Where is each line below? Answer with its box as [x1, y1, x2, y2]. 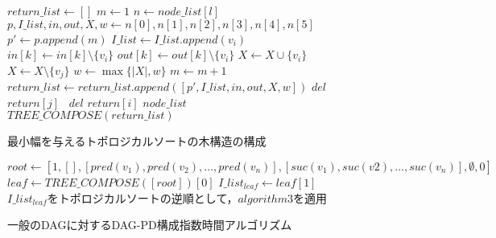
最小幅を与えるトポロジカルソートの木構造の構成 [7, 133, 267, 150]
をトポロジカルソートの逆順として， [47, 189, 238, 206]
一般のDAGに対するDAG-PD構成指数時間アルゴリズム [7, 216, 292, 233]
